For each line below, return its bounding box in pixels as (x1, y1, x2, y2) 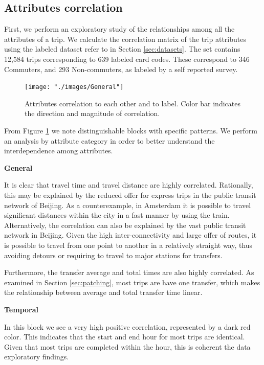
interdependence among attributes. (4, 145, 113, 156)
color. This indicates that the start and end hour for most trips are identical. (4, 331, 245, 342)
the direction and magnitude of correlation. (25, 108, 160, 119)
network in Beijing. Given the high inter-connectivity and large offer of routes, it (4, 230, 257, 240)
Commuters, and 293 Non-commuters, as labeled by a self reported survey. (4, 63, 238, 74)
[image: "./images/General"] (25, 83, 124, 91)
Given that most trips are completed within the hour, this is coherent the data (4, 341, 251, 352)
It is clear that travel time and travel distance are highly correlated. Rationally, (4, 179, 253, 190)
